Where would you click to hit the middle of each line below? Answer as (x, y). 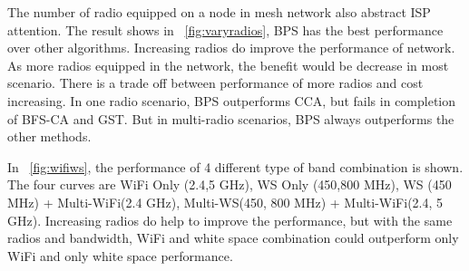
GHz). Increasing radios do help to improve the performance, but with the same (230, 220)
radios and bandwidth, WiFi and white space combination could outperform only (233, 238)
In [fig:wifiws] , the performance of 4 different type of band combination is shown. (235, 166)
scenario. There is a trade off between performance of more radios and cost (215, 83)
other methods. (49, 136)
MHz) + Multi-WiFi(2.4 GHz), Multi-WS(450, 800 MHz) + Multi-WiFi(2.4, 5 (225, 202)
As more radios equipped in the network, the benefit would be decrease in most (228, 65)
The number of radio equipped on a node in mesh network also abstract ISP (219, 12)
